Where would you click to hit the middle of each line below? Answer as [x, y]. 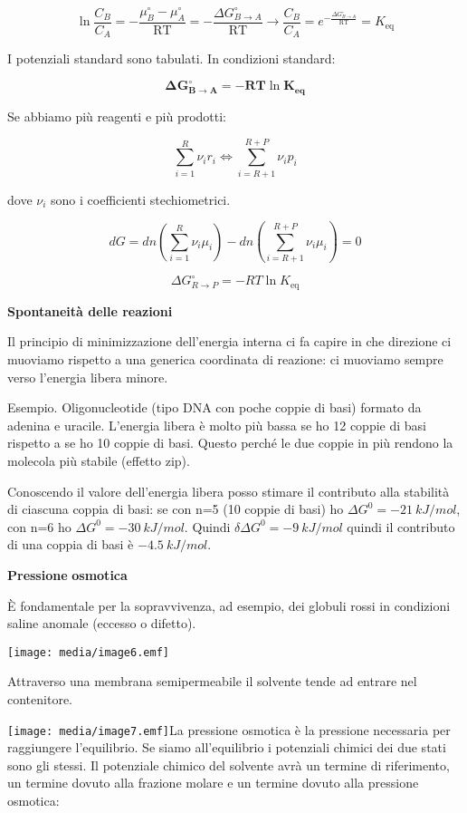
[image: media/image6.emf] [88, 652]
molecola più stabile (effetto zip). [99, 461]
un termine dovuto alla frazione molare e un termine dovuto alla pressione [213, 783]
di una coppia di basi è [71, 544]
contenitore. [40, 699]
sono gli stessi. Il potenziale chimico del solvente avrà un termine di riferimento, [229, 765]
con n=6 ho [39, 526]
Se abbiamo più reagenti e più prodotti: [117, 116]
